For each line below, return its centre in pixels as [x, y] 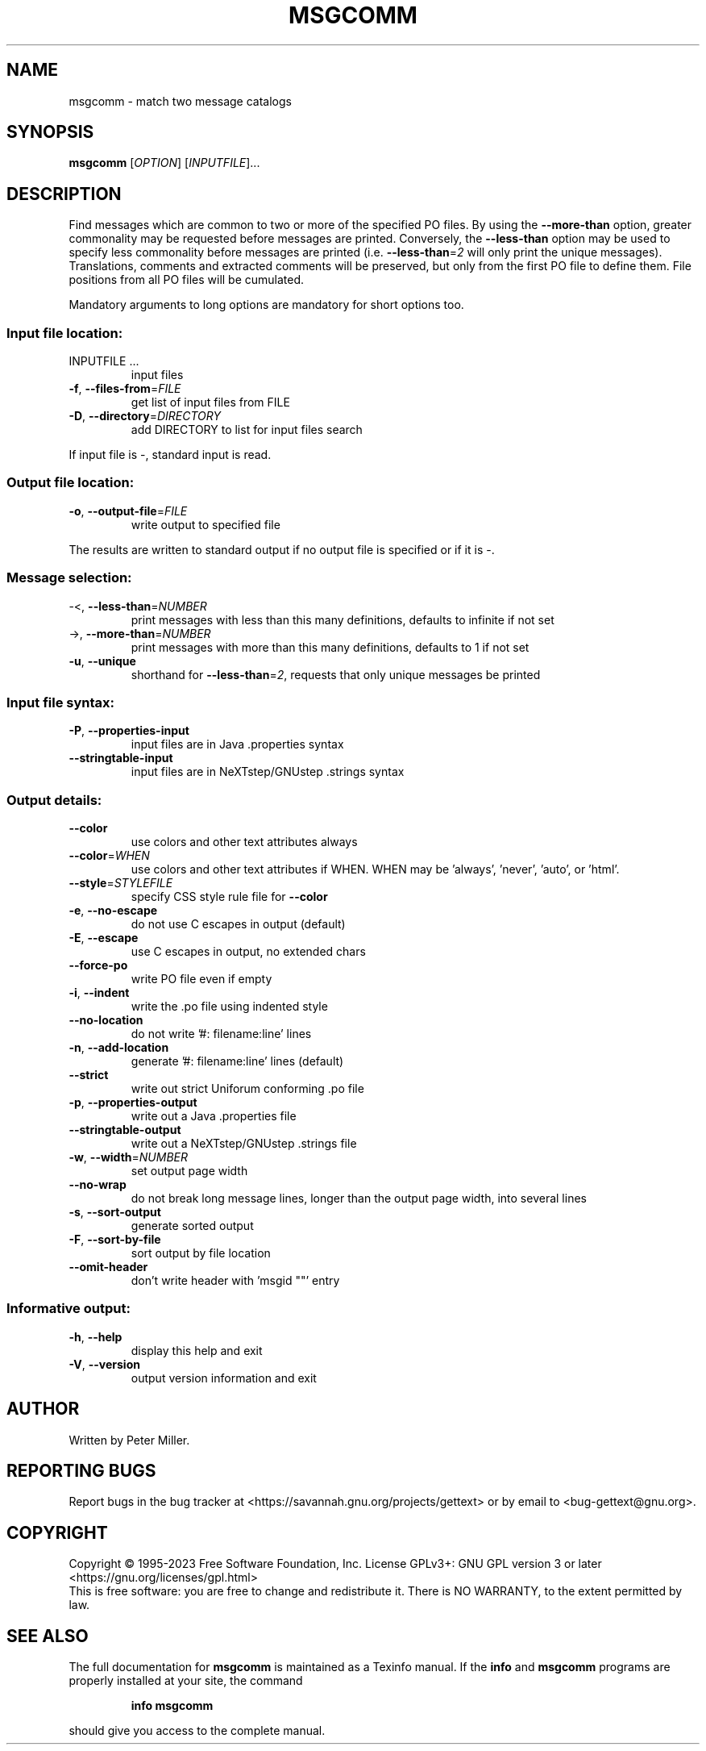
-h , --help [96, 1336]
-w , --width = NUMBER [128, 1157]
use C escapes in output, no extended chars [248, 952]
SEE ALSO [48, 1636]
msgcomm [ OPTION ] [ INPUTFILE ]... [164, 163]
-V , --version [104, 1364]
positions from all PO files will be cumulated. [187, 280]
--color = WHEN [109, 856]
